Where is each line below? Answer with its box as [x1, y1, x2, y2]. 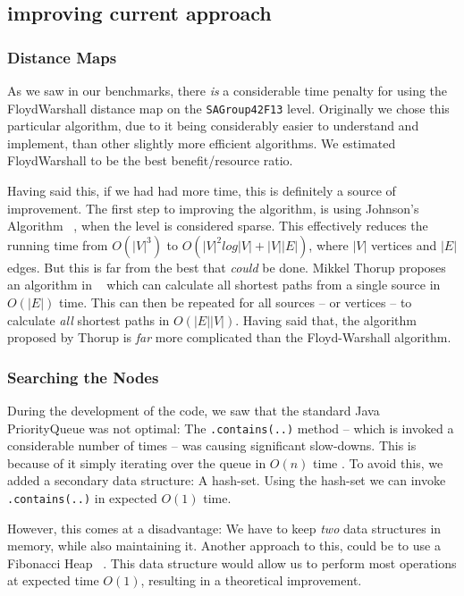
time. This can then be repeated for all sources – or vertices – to [58, 293, 412, 311]
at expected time [7, 571, 99, 590]
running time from [7, 235, 108, 254]
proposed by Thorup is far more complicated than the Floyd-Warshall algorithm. [7, 328, 451, 347]
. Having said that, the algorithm [235, 310, 417, 329]
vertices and [371, 235, 437, 254]
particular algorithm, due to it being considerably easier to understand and [7, 116, 419, 135]
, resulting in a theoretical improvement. [140, 571, 362, 590]
